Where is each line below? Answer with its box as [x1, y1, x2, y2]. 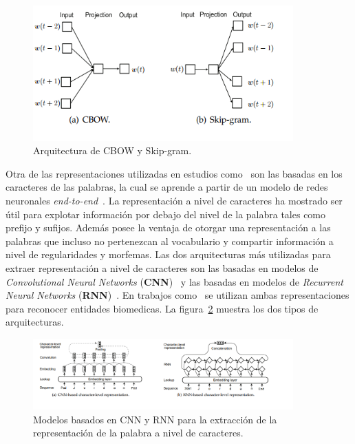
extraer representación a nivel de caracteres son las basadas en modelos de [6, 261, 319, 275]
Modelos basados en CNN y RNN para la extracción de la [33, 412, 277, 426]
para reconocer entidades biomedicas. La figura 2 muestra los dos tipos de [6, 301, 319, 315]
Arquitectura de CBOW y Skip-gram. [33, 143, 192, 158]
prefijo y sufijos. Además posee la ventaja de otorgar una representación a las [6, 220, 331, 235]
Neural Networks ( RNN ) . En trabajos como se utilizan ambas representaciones [6, 288, 349, 302]
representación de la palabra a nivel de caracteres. [33, 425, 244, 440]
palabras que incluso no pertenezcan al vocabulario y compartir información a [6, 233, 334, 248]
